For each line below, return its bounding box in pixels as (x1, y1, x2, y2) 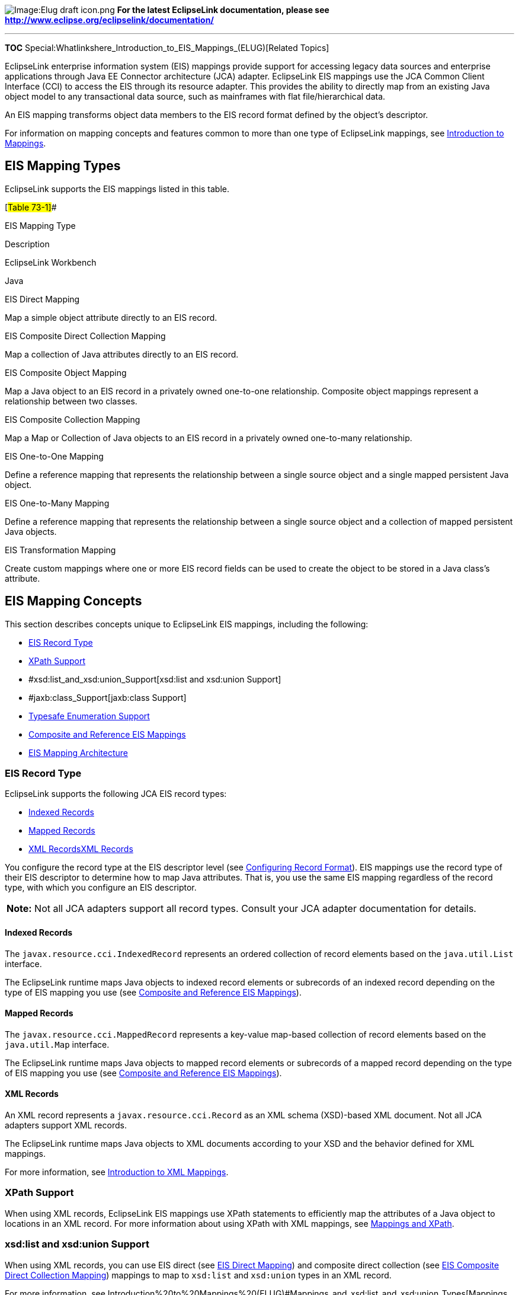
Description (5, 238, 50, 249)
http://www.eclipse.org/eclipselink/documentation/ (5, 15, 214, 25)
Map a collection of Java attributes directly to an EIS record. (5, 349, 239, 359)
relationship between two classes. (5, 395, 137, 406)
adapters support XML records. (5, 1120, 127, 1131)
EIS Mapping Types (5, 158, 121, 174)
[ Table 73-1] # (5, 202, 57, 212)
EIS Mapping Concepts (5, 594, 142, 609)
